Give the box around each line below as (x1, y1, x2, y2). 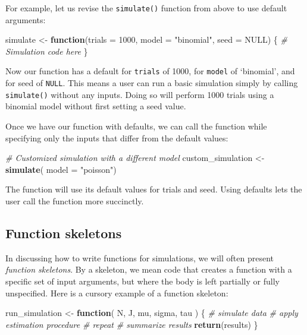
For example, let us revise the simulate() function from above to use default (5, 2, 287, 14)
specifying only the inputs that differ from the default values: (5, 131, 228, 144)
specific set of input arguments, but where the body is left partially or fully (5, 274, 280, 287)
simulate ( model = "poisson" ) (5, 163, 117, 175)
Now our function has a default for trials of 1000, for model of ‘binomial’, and (5, 65, 295, 77)
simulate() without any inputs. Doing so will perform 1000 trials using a (5, 88, 274, 100)
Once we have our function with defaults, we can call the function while (5, 120, 267, 132)
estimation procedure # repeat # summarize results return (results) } (5, 318, 258, 330)
